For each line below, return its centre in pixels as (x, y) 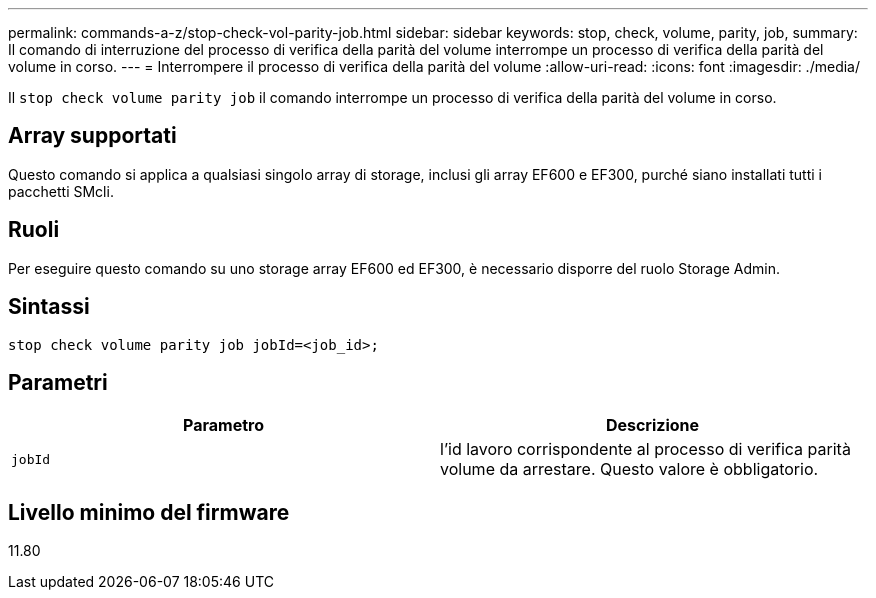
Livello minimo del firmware (149, 512)
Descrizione (652, 425)
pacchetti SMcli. (61, 191)
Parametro (223, 425)
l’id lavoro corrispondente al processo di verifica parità (645, 449)
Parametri (58, 382)
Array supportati (92, 136)
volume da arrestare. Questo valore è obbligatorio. (629, 469)
